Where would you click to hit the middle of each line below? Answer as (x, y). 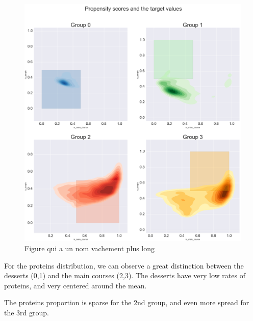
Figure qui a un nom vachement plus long (90, 248)
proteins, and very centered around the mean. (75, 285)
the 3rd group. (27, 312)
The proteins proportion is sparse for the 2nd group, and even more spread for (127, 302)
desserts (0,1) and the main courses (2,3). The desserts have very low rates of (125, 275)
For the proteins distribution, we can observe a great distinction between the (124, 265)
